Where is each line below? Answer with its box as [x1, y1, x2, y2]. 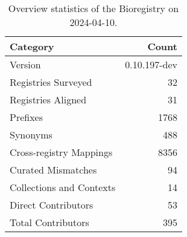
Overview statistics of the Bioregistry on [8, 1, 179, 15]
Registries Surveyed [10, 75, 92, 89]
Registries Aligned [10, 93, 87, 106]
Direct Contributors [10, 198, 93, 212]
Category [10, 39, 54, 53]
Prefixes [10, 110, 43, 124]
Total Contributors [10, 215, 89, 229]
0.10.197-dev [125, 57, 177, 71]
